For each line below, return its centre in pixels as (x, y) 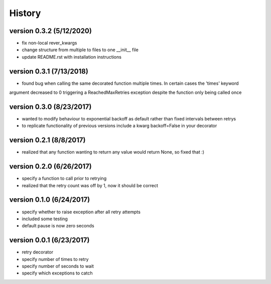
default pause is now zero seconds (58, 226)
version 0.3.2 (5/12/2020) (51, 31)
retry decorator (38, 252)
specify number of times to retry (55, 259)
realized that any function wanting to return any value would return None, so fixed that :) (113, 152)
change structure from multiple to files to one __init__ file (80, 50)
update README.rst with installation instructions (72, 57)
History (25, 13)
